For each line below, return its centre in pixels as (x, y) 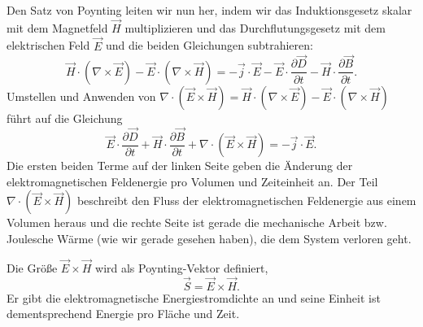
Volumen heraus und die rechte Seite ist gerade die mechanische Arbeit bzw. (197, 222)
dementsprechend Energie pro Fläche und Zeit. (123, 314)
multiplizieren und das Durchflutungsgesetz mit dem (255, 27)
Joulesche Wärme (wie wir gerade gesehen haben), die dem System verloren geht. (209, 238)
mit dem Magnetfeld (57, 27)
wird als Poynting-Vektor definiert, (182, 267)
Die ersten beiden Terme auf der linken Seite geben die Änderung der (180, 166)
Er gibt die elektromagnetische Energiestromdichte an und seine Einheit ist (194, 297)
